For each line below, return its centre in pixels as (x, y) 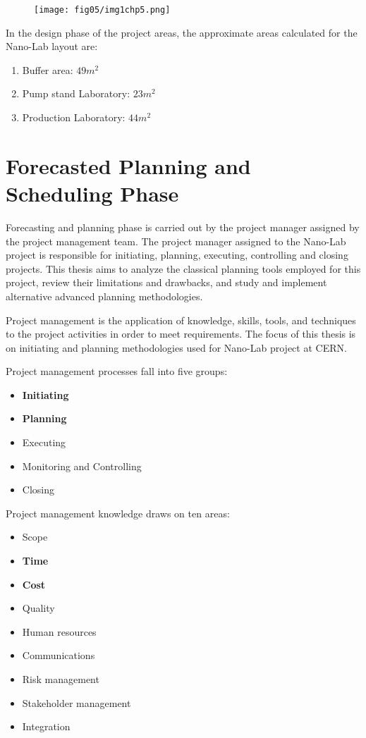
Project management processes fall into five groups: (117, 371)
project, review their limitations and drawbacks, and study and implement (166, 282)
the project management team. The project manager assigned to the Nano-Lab (176, 241)
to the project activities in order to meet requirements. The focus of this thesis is (181, 334)
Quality (38, 608)
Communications (59, 655)
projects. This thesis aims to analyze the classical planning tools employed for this (183, 268)
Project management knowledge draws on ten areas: (118, 513)
